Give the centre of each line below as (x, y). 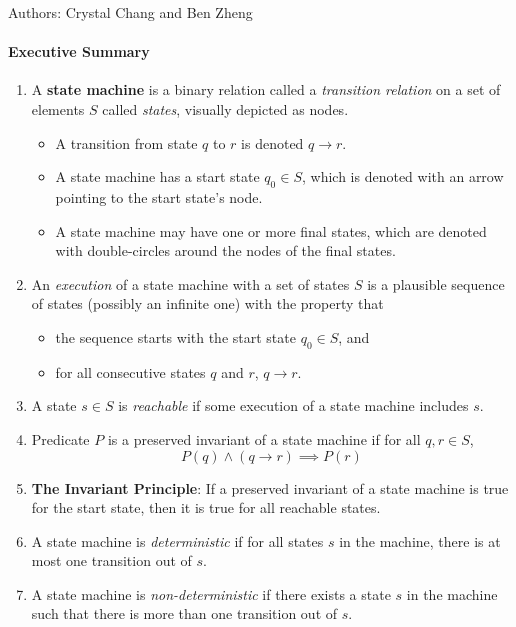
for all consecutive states (130, 371)
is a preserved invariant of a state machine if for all (264, 438)
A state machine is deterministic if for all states (177, 540)
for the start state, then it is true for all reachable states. (206, 507)
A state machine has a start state (157, 176)
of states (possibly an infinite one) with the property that (207, 303)
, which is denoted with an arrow (402, 176)
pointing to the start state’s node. (159, 196)
